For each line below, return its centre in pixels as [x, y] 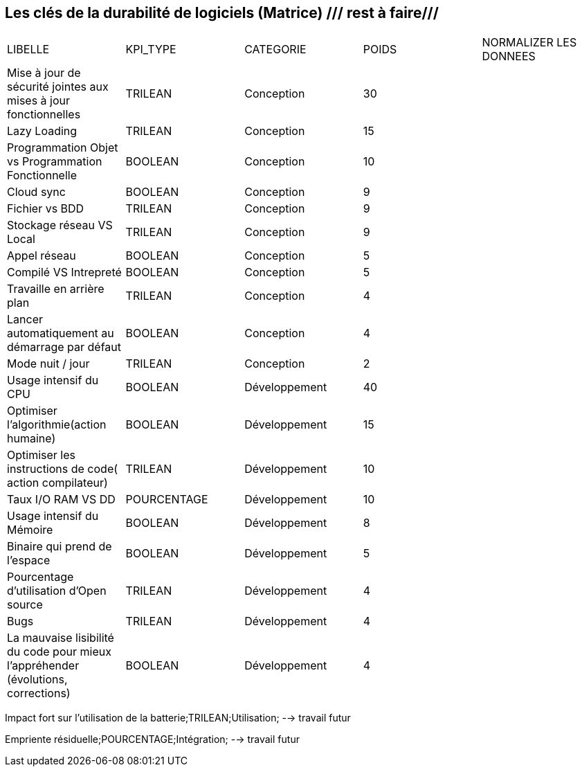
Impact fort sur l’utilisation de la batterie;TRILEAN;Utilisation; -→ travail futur [178, 718]
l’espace [29, 560]
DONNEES [509, 56]
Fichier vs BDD [46, 209]
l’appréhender [43, 666]
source [25, 605]
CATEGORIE [275, 50]
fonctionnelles [44, 115]
